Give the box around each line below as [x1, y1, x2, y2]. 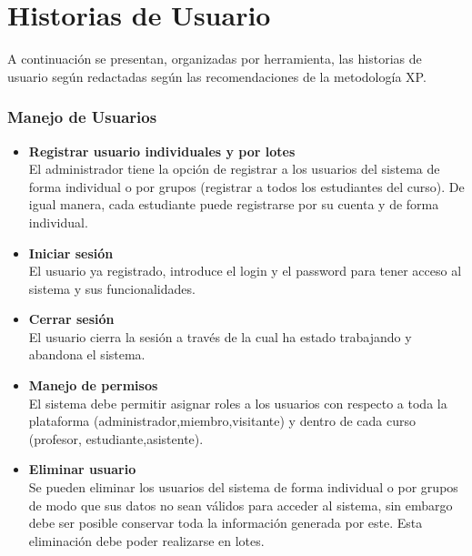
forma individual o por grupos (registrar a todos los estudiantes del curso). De [28, 177, 465, 196]
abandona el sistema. [28, 345, 146, 364]
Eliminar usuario [28, 460, 136, 479]
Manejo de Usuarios [7, 106, 157, 128]
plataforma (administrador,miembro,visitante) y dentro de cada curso [28, 411, 416, 430]
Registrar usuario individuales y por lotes [28, 141, 296, 160]
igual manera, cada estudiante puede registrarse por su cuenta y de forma [28, 195, 439, 214]
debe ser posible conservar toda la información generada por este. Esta [28, 513, 423, 532]
